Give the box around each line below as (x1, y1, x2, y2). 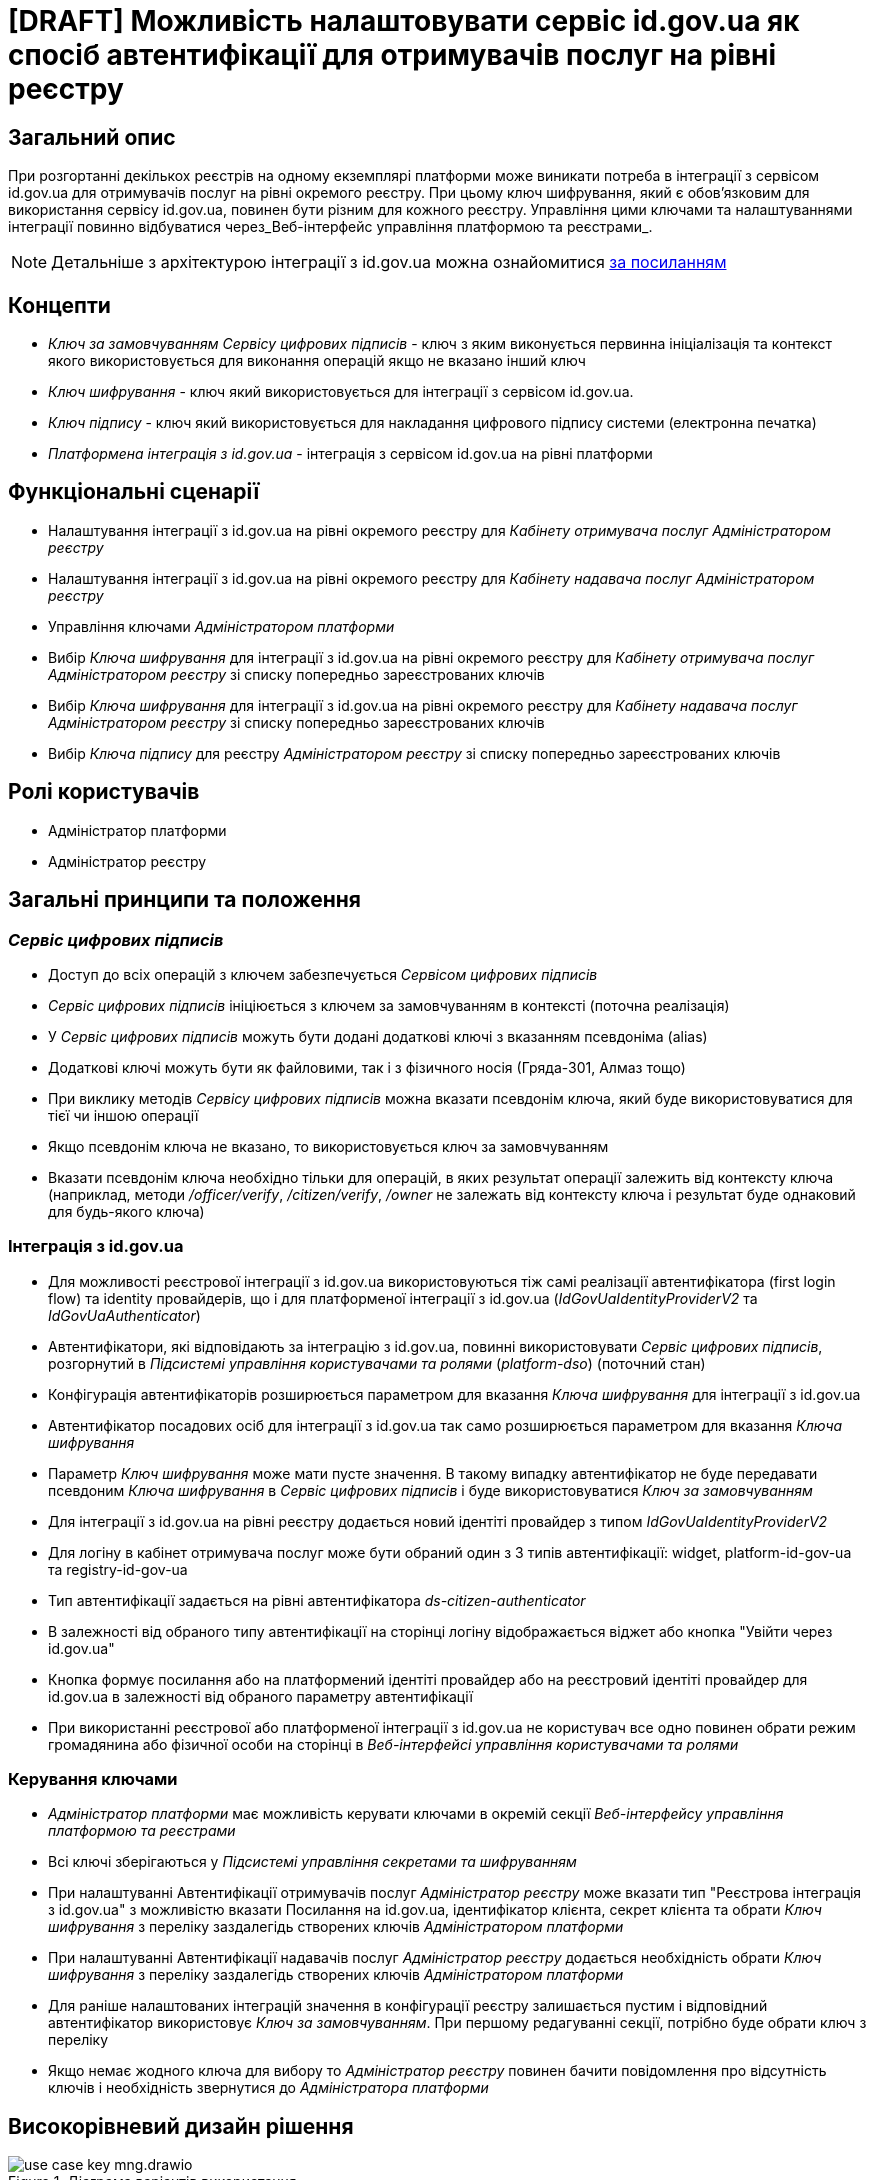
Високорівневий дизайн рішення (8, 2113, 354, 2139)
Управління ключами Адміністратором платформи (48, 617, 395, 635)
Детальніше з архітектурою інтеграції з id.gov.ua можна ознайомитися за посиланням (51, 252, 727, 273)
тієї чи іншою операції (48, 1106, 199, 1124)
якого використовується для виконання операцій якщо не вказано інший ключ (48, 352, 586, 370)
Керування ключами (8, 1769, 178, 1790)
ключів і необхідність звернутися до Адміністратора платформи (48, 2079, 489, 2097)
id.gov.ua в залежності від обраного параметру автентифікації (48, 1687, 473, 1705)
